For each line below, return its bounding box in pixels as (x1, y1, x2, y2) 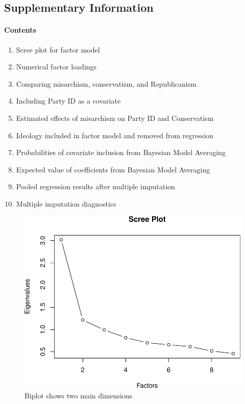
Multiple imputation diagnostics (16, 198, 116, 209)
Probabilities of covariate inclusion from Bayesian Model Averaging (16, 147, 226, 158)
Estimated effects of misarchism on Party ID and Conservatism (16, 112, 214, 123)
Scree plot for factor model (16, 44, 100, 55)
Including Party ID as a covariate (16, 95, 121, 106)
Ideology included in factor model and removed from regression (16, 130, 213, 140)
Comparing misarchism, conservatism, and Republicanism (16, 78, 197, 89)
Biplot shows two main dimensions (24, 390, 133, 400)
